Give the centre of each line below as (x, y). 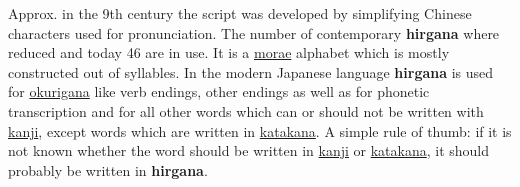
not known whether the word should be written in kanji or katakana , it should (249, 150)
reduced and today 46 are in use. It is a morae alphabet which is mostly (229, 52)
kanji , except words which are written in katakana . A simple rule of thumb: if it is (260, 130)
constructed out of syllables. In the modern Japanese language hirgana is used (251, 71)
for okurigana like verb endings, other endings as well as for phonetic (219, 91)
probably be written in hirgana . (108, 169)
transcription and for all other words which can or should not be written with (246, 110)
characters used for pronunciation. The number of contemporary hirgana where (254, 32)
